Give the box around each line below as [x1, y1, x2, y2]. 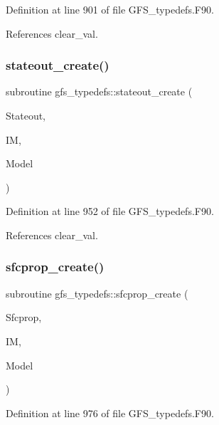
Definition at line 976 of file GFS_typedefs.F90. [6, 405, 214, 420]
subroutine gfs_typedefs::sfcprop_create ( [6, 285, 188, 300]
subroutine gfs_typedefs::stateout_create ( [6, 84, 193, 99]
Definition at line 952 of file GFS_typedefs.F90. [6, 204, 214, 219]
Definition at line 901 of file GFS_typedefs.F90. [6, 2, 214, 16]
